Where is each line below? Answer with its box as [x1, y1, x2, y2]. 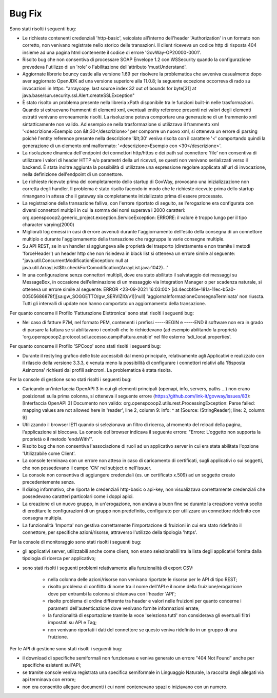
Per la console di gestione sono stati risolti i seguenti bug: [9, 376, 132, 382]
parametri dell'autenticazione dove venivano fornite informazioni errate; [48, 605, 200, 611]
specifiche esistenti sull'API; [22, 662, 82, 668]
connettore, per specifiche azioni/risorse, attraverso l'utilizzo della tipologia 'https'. [22, 529, 197, 535]
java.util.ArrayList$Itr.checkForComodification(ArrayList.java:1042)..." [22, 265, 169, 271]
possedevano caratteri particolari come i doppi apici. [22, 493, 134, 500]
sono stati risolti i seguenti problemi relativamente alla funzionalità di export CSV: [22, 565, 193, 571]
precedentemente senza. [22, 479, 75, 485]
